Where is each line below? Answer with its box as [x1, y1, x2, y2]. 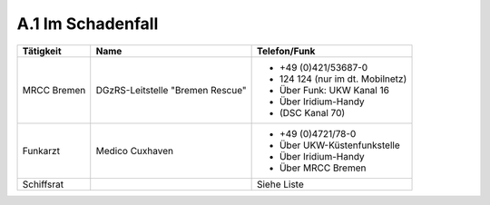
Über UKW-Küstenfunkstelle [279, 139, 400, 151]
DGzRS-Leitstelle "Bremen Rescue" [95, 83, 247, 96]
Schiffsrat [22, 178, 64, 190]
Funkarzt [22, 144, 61, 157]
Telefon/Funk [256, 44, 316, 57]
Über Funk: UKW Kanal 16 [279, 83, 390, 96]
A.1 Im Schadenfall [16, 14, 159, 34]
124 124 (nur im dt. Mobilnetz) [279, 73, 407, 85]
